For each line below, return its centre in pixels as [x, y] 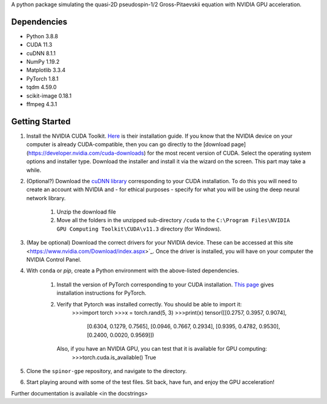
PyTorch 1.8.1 [42, 78]
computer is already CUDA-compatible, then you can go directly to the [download [128, 144]
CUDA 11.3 [39, 45]
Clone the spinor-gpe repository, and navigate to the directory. [107, 371]
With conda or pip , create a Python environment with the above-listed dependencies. [133, 271]
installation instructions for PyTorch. [101, 293]
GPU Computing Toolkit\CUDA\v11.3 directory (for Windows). [139, 229]
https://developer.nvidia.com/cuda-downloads [86, 153]
